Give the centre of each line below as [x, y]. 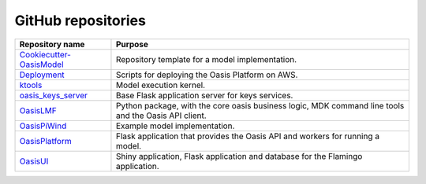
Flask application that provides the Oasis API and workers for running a [248, 136]
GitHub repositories [80, 20]
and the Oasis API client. [161, 116]
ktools [31, 85]
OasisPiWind [43, 126]
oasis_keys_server [54, 95]
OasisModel [41, 64]
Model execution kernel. [160, 85]
